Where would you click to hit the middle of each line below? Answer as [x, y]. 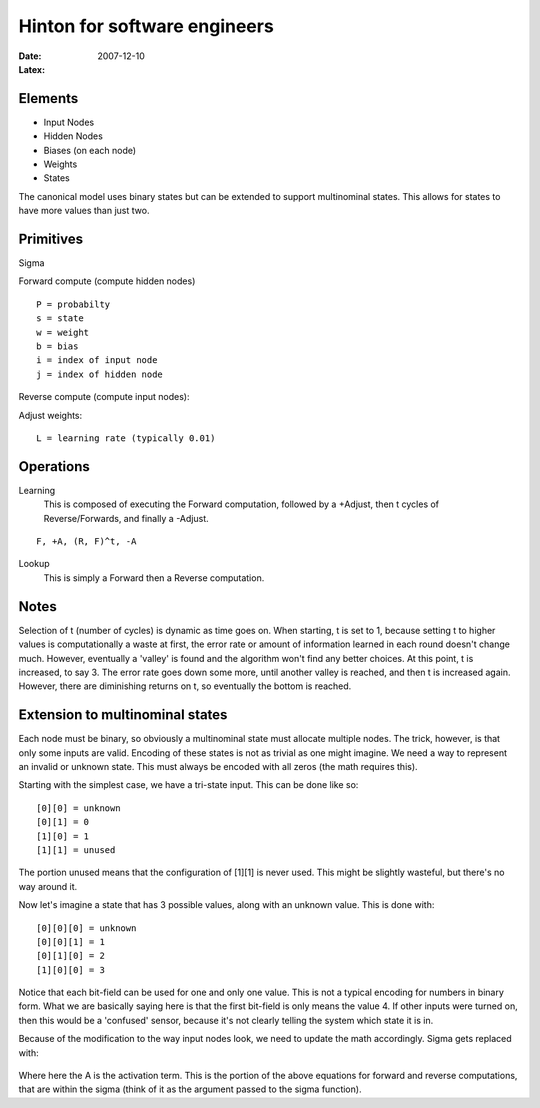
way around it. [48, 886]
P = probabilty [73, 304]
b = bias [57, 346]
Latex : [31, 69]
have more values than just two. [84, 211]
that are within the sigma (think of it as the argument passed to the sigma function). [190, 1089]
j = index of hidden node [100, 374]
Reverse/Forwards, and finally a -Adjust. [126, 518]
